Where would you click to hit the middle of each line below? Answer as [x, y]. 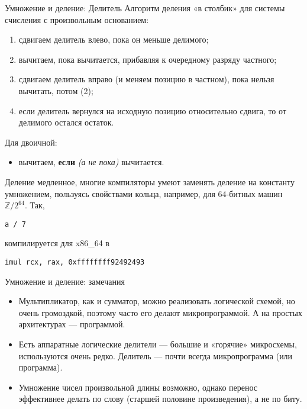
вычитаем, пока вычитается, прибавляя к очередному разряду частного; [148, 59]
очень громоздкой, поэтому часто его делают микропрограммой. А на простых [160, 312]
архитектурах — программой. [72, 324]
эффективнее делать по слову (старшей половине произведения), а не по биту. [160, 399]
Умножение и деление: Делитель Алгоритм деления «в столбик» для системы [145, 8]
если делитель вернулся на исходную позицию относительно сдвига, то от [152, 110]
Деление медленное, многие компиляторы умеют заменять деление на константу [150, 181]
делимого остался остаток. [66, 122]
